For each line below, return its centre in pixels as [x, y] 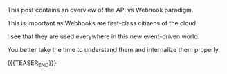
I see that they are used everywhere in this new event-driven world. [103, 36]
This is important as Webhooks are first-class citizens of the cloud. [102, 23]
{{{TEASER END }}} [32, 64]
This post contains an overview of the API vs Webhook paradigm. [100, 10]
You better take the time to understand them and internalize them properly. [113, 50]
